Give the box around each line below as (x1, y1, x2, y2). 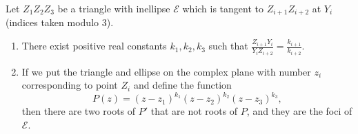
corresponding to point (21, 78, 118, 92)
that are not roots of (150, 104, 238, 118)
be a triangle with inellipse (57, 1, 170, 15)
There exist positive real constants (21, 38, 167, 53)
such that (208, 38, 248, 53)
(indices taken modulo (6, 15, 99, 30)
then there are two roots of (21, 104, 136, 118)
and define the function (133, 78, 232, 92)
